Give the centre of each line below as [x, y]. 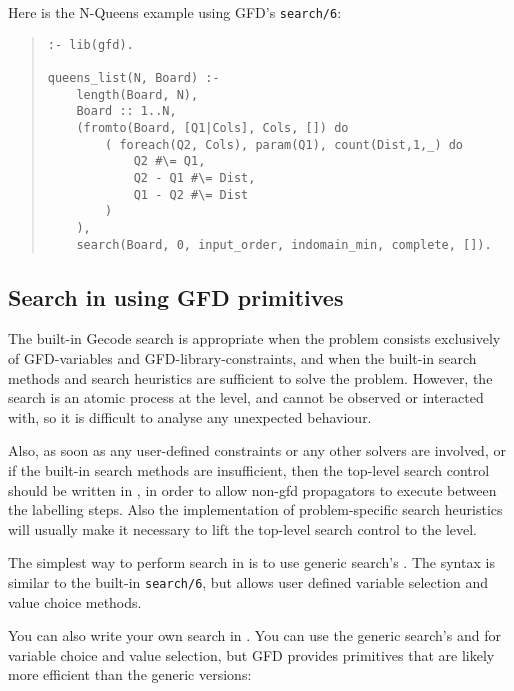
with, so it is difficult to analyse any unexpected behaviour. [190, 416]
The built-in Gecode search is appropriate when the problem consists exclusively [254, 338]
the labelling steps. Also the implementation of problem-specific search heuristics [255, 509]
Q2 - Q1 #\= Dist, [194, 177]
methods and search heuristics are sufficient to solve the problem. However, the [250, 377]
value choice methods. [75, 601]
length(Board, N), [137, 94]
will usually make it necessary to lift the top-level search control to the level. [242, 528]
